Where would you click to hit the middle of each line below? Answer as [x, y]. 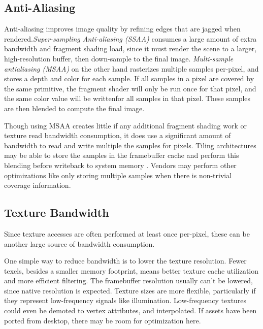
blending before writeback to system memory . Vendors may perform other [120, 165]
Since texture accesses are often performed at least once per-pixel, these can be [127, 233]
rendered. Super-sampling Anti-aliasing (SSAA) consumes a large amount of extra [130, 38]
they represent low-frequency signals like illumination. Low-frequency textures [125, 300]
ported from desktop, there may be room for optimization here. [103, 320]
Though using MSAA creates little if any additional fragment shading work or [125, 125]
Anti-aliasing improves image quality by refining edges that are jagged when [122, 29]
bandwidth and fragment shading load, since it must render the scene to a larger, [130, 48]
